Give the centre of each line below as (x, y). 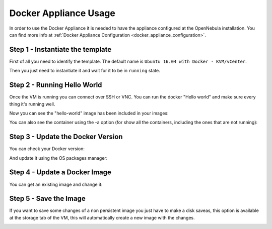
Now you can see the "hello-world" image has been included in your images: (89, 113)
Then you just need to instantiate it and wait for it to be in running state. (85, 71)
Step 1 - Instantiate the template (60, 49)
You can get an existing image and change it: (56, 184)
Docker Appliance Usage (62, 13)
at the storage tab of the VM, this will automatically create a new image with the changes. (102, 217)
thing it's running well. (32, 104)
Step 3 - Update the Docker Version (66, 137)
